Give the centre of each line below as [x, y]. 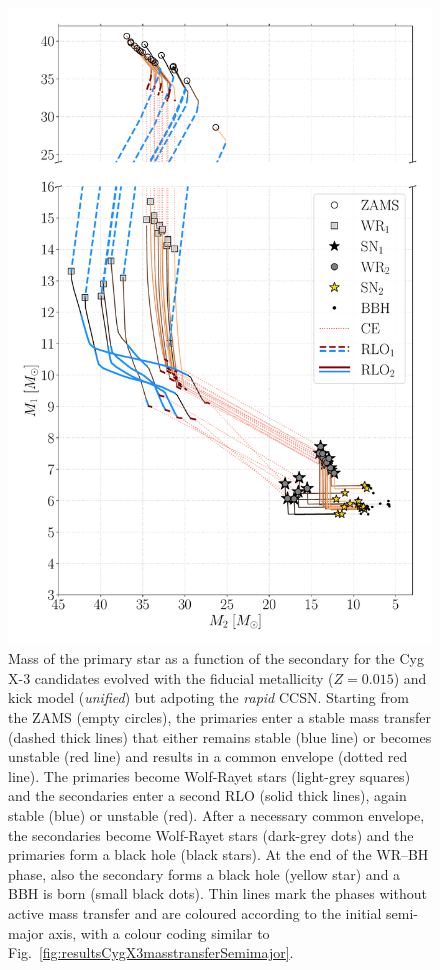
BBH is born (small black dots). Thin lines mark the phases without [217, 893]
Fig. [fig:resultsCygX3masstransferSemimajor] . [151, 952]
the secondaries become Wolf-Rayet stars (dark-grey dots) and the [211, 834]
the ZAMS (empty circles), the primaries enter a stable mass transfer [219, 716]
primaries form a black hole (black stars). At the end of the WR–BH [218, 854]
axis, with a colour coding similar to [159, 932]
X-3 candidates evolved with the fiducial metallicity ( [171, 677]
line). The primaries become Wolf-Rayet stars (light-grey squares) [209, 775]
